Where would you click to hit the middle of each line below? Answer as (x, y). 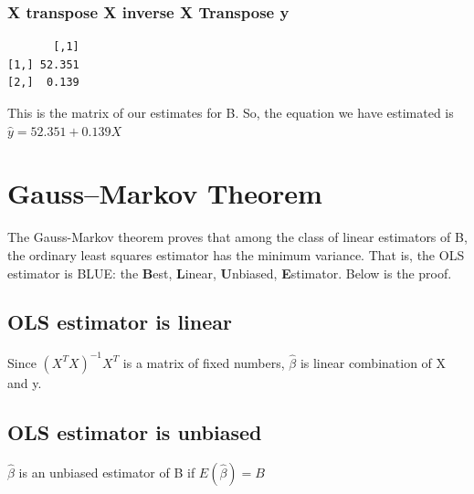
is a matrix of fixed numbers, (204, 362)
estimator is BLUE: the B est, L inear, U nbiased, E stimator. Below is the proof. (230, 273)
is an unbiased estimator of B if (107, 472)
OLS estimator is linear (120, 322)
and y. (25, 382)
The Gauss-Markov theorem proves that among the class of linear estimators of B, (237, 237)
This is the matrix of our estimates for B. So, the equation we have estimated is (231, 112)
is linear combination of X (373, 362)
